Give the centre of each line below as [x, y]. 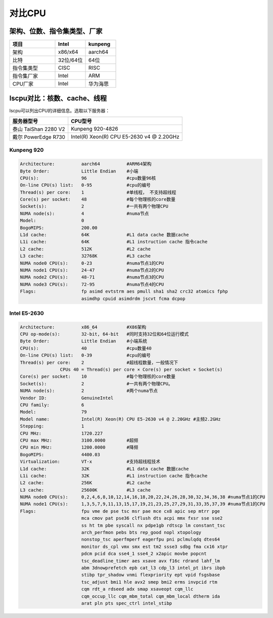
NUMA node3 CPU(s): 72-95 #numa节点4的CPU [92, 284]
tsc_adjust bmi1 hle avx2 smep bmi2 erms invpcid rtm [149, 582]
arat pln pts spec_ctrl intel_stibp [127, 603]
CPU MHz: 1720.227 [61, 433]
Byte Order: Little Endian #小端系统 [84, 341]
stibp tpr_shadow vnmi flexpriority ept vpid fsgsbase [150, 575]
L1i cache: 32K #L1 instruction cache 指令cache [114, 476]
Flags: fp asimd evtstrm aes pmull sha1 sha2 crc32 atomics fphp [124, 292]
